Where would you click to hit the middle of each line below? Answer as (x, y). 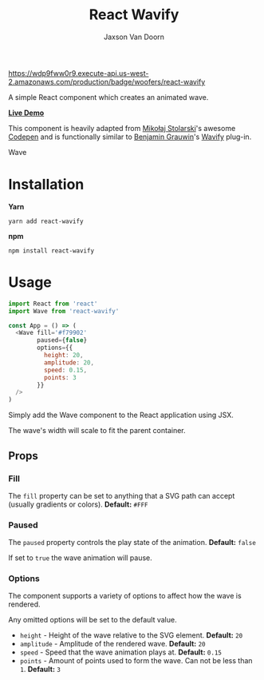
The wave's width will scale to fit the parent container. (97, 431)
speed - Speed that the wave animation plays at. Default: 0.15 (120, 652)
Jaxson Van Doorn (134, 37)
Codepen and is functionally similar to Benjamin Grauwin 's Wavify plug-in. (130, 137)
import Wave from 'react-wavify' (64, 311)
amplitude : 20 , (69, 362)
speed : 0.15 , (65, 370)
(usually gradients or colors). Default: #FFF (78, 504)
